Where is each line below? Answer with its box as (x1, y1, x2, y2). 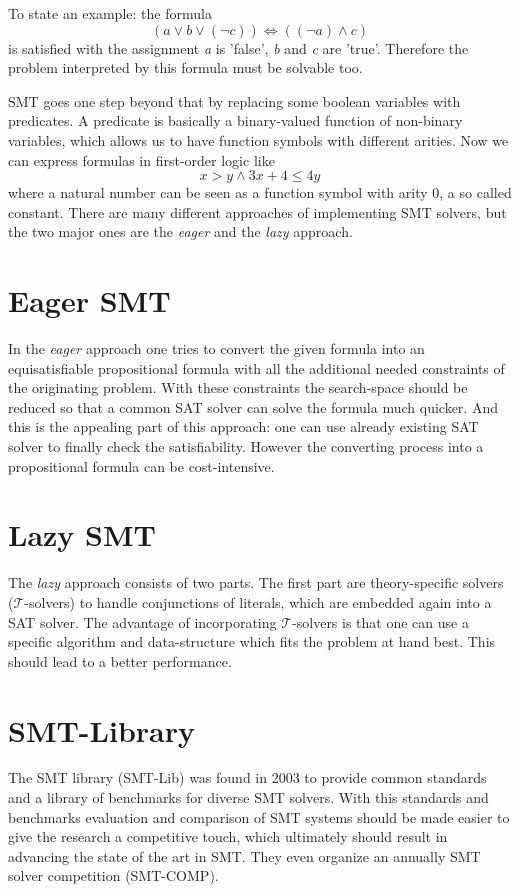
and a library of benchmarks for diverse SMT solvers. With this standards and (8, 787, 489, 808)
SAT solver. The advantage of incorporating (8, 611, 277, 632)
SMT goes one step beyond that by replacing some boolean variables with (8, 90, 461, 111)
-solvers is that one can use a (292, 611, 469, 632)
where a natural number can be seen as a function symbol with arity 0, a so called (8, 182, 512, 203)
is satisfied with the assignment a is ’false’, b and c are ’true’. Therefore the (8, 37, 469, 58)
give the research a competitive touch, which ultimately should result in (8, 826, 448, 847)
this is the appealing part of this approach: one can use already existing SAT (8, 416, 479, 437)
